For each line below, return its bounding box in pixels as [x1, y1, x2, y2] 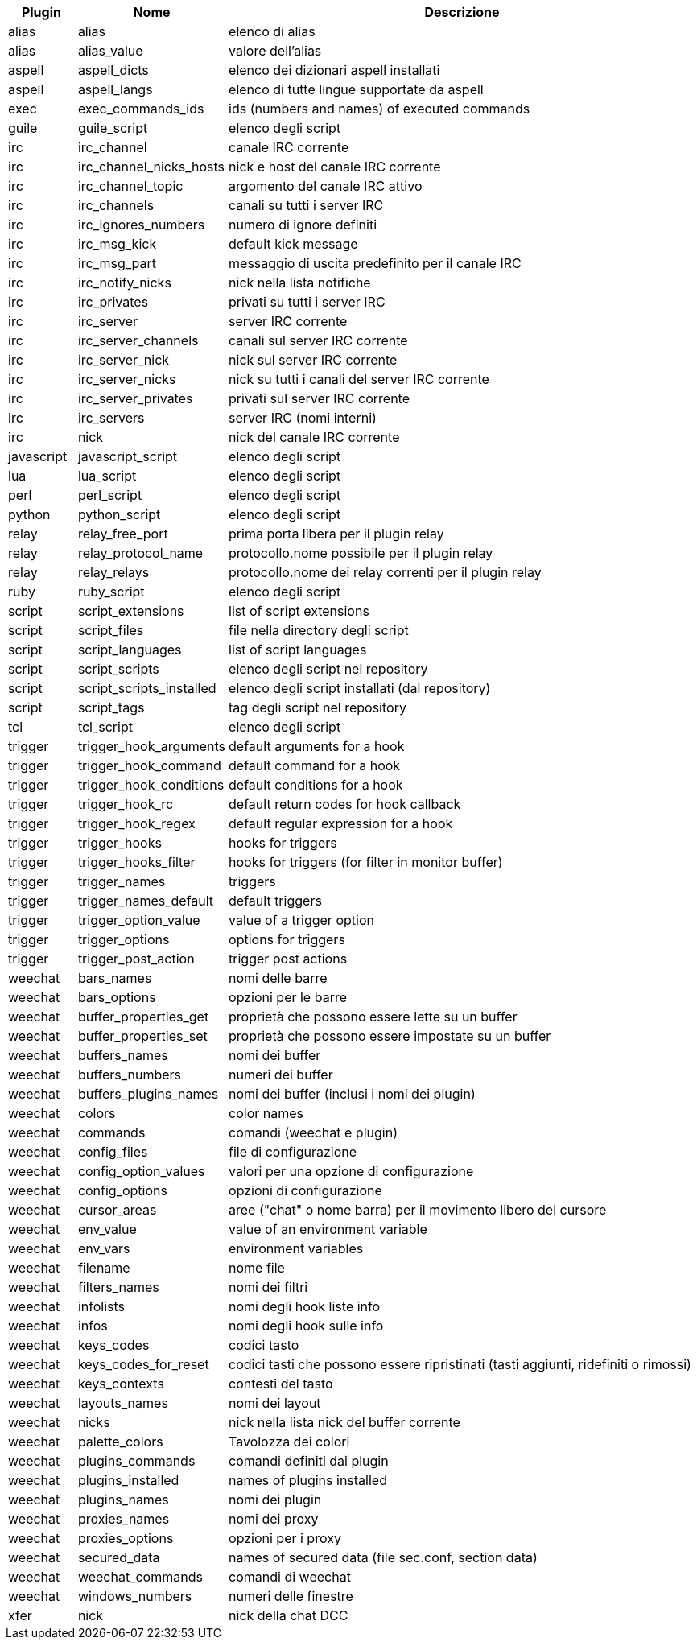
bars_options [77, 989, 156, 1005]
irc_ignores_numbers [77, 217, 205, 233]
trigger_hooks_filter [77, 854, 196, 870]
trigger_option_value [77, 912, 200, 928]
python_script [77, 506, 161, 522]
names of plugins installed [229, 1472, 387, 1488]
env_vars [77, 1240, 130, 1256]
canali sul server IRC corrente [229, 332, 408, 349]
